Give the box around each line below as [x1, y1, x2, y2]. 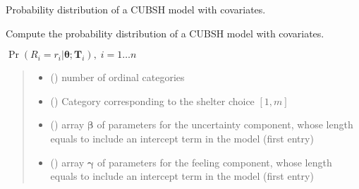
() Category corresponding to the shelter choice [50, 93, 255, 108]
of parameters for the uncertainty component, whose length [97, 117, 353, 132]
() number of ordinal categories [50, 70, 185, 85]
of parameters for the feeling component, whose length [97, 154, 332, 169]
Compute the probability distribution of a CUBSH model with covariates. [6, 25, 324, 40]
